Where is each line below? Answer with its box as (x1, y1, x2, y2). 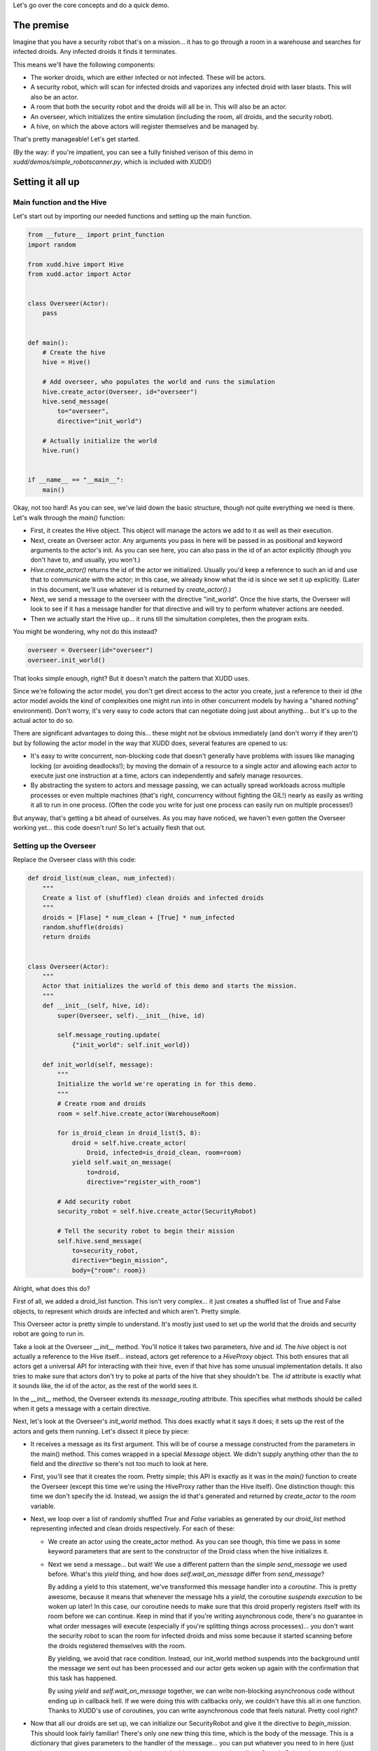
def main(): (27, 338, 69, 347)
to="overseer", (57, 407, 110, 415)
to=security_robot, (71, 1247, 139, 1254)
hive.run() (42, 446, 80, 455)
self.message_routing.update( (57, 1031, 161, 1039)
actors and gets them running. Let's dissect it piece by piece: (13, 1427, 190, 1435)
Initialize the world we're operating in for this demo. (57, 1080, 257, 1088)
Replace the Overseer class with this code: (13, 855, 136, 864)
